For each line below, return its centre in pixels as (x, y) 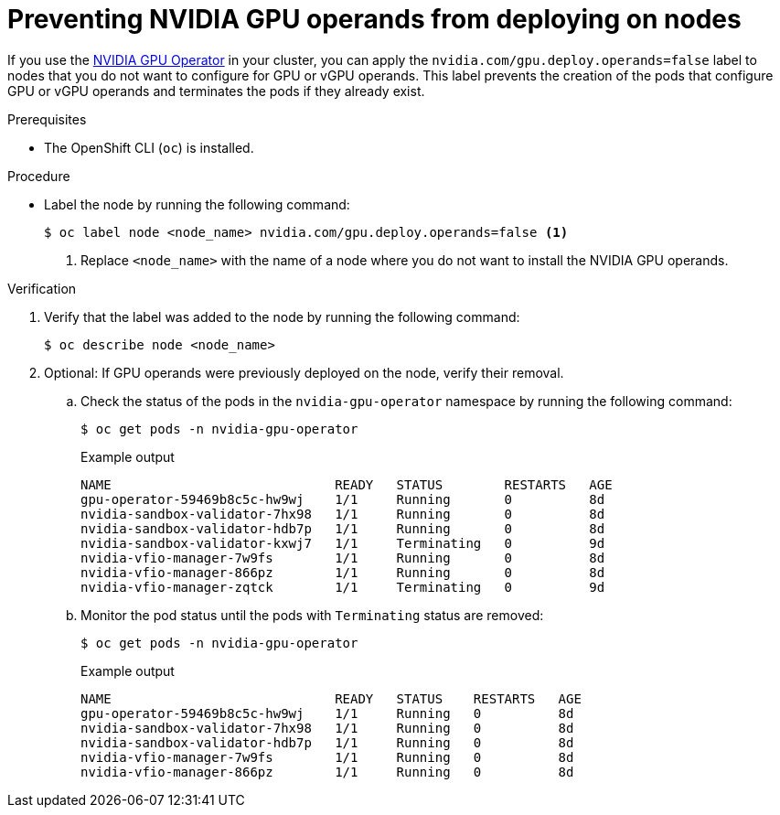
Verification (42, 288)
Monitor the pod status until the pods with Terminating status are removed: (312, 615)
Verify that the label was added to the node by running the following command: (282, 316)
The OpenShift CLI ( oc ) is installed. (149, 147)
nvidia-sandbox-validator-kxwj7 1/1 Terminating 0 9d (343, 543)
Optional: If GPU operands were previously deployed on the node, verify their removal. (304, 372)
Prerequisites (47, 119)
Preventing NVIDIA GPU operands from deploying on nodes (374, 19)
